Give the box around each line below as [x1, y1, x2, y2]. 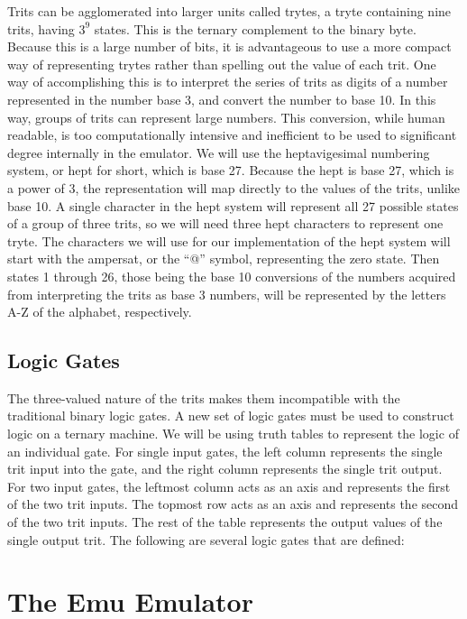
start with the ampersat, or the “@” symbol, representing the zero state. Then [7, 249, 440, 268]
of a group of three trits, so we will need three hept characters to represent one [7, 214, 444, 233]
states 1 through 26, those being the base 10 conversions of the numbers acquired [7, 266, 456, 285]
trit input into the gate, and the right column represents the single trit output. [7, 459, 443, 478]
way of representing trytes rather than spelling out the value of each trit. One [7, 54, 436, 73]
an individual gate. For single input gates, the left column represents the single [7, 441, 443, 460]
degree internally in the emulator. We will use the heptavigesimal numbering [7, 143, 430, 162]
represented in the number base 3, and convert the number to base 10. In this [7, 89, 436, 108]
